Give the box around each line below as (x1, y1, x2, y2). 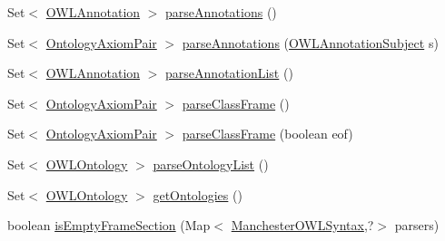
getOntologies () (153, 185, 242, 204)
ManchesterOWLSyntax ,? (231, 216, 374, 235)
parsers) (394, 216, 440, 235)
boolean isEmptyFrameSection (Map (7, 216, 211, 235)
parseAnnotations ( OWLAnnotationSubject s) (182, 33, 439, 52)
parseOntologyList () (153, 154, 269, 173)
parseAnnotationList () (165, 63, 293, 82)
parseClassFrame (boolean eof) (182, 124, 353, 143)
